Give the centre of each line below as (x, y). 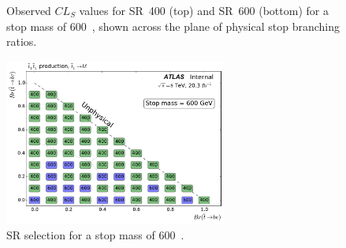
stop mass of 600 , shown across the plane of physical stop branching (173, 26)
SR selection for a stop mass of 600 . (95, 234)
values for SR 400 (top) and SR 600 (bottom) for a (204, 10)
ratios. (22, 41)
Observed (29, 10)
